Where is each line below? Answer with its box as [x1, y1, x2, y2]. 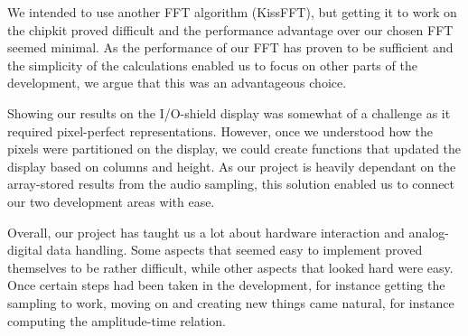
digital [7, 240, 42, 259]
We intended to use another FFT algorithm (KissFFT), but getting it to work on [7, 3, 457, 21]
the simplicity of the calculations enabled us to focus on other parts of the [7, 55, 417, 74]
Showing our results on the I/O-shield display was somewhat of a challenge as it [7, 103, 451, 122]
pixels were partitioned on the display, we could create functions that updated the [7, 139, 462, 158]
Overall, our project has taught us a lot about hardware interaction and [7, 222, 405, 241]
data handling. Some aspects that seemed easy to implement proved [46, 240, 423, 259]
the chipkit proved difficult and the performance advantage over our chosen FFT [7, 20, 454, 39]
